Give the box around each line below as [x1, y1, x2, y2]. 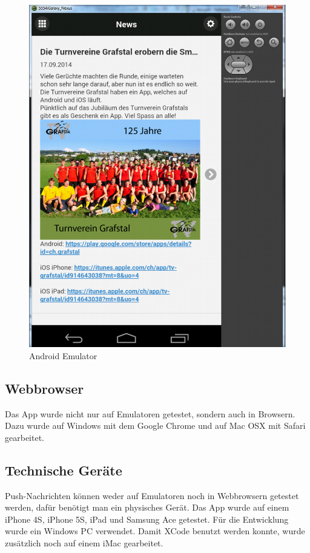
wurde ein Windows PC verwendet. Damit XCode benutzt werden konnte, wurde [5, 525, 305, 537]
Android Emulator [29, 349, 97, 362]
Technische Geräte [5, 460, 122, 479]
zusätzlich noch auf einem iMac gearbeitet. [5, 537, 163, 549]
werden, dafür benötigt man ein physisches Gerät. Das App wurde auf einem [5, 501, 289, 514]
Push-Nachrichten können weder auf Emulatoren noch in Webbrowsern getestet [5, 489, 299, 502]
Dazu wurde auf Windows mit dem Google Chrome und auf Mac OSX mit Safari [5, 419, 306, 432]
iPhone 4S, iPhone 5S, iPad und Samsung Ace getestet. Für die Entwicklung [5, 512, 289, 525]
